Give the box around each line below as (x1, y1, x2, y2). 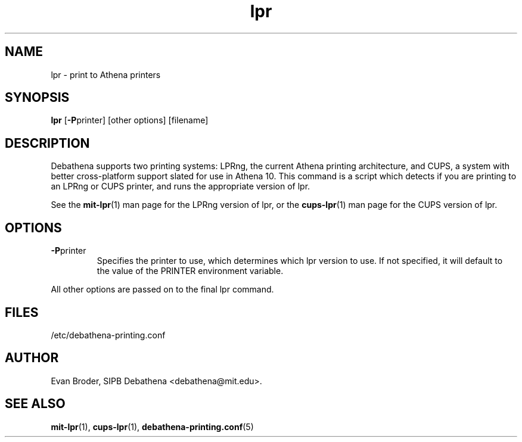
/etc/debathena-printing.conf (51, 329, 166, 340)
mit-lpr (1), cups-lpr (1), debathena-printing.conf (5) (51, 421, 254, 432)
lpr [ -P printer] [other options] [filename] (51, 115, 209, 126)
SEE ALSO (5, 396, 66, 412)
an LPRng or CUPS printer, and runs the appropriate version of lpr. (51, 181, 310, 192)
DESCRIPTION (5, 135, 90, 151)
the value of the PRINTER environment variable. (97, 266, 284, 276)
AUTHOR (5, 350, 59, 366)
